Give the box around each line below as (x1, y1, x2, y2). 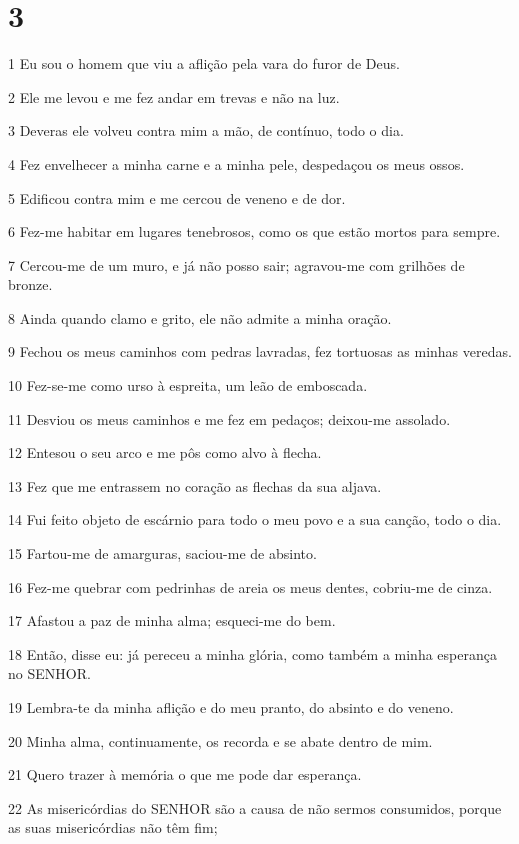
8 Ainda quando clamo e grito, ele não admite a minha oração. (8, 307, 392, 328)
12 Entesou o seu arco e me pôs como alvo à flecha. (8, 442, 322, 463)
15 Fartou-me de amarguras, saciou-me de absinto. (8, 543, 317, 564)
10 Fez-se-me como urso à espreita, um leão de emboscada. (8, 375, 368, 396)
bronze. (8, 274, 53, 295)
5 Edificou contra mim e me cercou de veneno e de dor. (8, 187, 346, 208)
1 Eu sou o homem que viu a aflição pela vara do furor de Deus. (8, 53, 400, 74)
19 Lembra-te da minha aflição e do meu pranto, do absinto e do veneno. (8, 697, 454, 717)
